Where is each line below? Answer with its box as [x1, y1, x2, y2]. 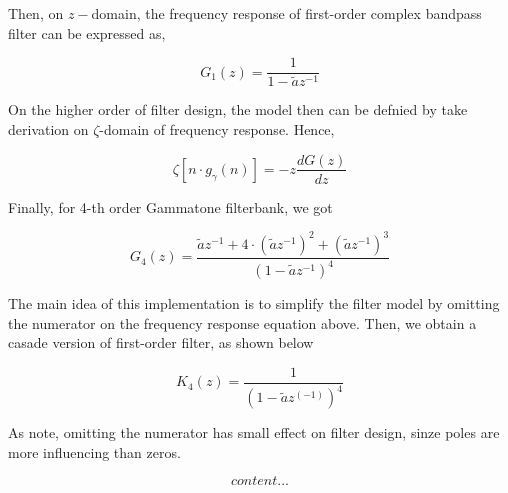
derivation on [8, 118, 89, 139]
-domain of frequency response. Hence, [99, 118, 335, 139]
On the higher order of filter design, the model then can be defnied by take [8, 99, 468, 120]
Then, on [8, 3, 64, 23]
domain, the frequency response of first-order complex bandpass [91, 3, 482, 23]
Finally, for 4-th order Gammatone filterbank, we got [8, 196, 333, 217]
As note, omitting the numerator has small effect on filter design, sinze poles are [8, 422, 500, 443]
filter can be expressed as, [8, 22, 166, 43]
